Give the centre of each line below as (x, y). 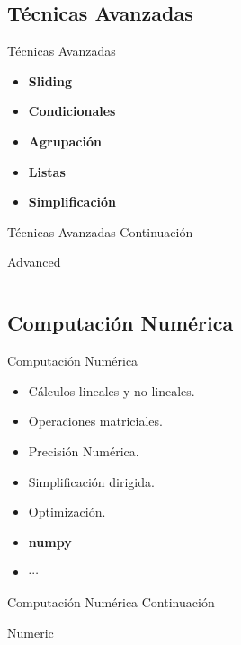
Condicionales (72, 111)
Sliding (50, 80)
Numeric (31, 632)
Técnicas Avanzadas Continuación (100, 231)
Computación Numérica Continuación (111, 601)
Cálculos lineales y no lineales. (112, 390)
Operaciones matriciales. (95, 421)
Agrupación (65, 141)
